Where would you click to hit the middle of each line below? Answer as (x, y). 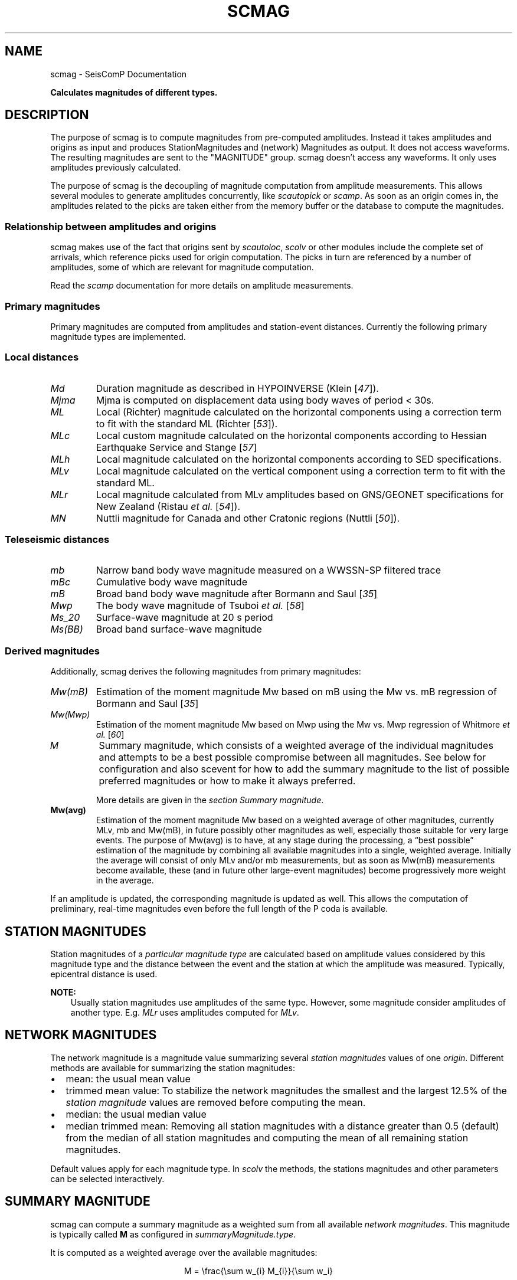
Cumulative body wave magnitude (171, 582)
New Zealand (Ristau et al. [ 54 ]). (168, 506)
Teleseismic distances (57, 540)
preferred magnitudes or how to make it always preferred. (227, 781)
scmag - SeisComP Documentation (119, 74)
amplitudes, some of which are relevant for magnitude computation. (182, 267)
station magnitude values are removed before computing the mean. (216, 1102)
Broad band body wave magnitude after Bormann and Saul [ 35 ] (237, 594)
